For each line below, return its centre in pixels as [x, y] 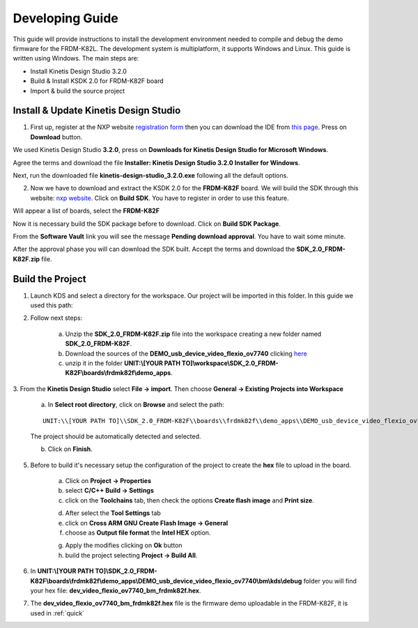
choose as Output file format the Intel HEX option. [138, 533]
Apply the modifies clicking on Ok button [124, 545]
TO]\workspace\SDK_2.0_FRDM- [230, 363]
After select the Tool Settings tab [113, 513]
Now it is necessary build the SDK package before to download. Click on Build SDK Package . [147, 224]
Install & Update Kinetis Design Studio [97, 110]
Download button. [56, 137]
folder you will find [330, 581]
